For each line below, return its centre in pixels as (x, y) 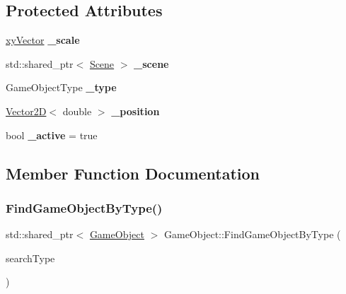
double (77, 111)
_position (135, 111)
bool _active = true (52, 135)
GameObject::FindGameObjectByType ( (252, 234)
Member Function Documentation (133, 173)
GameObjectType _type (61, 87)
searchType (30, 258)
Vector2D (26, 111)
